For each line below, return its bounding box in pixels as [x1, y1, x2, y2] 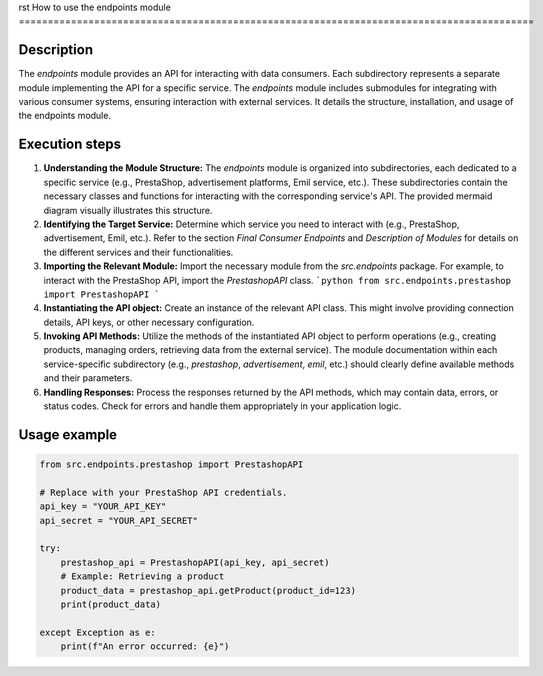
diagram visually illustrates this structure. [43, 204, 213, 216]
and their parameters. [43, 372, 133, 384]
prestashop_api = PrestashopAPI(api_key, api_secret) [60, 556, 330, 568]
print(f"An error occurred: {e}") [60, 641, 230, 652]
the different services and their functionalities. [43, 246, 234, 258]
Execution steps [18, 136, 122, 153]
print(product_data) [60, 598, 162, 610]
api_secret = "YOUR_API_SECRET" [39, 515, 199, 526]
